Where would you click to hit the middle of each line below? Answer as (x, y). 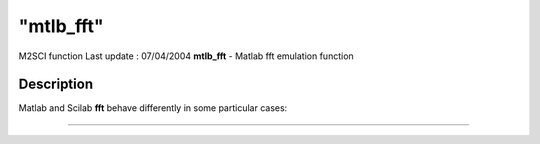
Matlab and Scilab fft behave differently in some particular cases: (153, 108)
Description (56, 84)
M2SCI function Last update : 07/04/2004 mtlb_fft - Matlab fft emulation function (186, 56)
